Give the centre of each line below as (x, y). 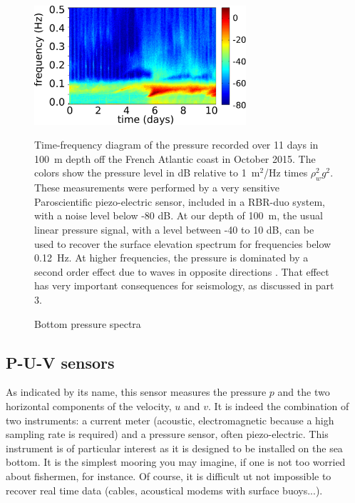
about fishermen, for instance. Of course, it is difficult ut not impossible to (169, 475)
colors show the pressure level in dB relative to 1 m (147, 173)
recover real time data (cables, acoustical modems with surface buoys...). (164, 490)
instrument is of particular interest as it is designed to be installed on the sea (174, 448)
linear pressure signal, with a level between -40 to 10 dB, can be (174, 230)
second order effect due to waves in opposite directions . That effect (182, 271)
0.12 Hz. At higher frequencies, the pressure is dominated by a (171, 258)
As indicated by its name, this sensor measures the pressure (136, 392)
